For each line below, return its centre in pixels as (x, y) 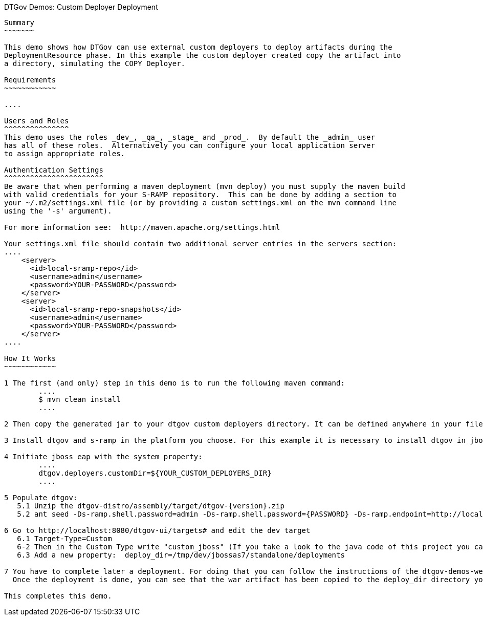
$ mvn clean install (80, 399)
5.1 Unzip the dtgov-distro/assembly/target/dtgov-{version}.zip (151, 506)
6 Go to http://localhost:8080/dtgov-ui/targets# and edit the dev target (157, 530)
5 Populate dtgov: (41, 498)
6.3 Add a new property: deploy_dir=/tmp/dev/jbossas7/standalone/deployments (181, 555)
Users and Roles (37, 121)
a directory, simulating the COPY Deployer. (95, 63)
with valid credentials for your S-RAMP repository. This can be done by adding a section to (201, 195)
